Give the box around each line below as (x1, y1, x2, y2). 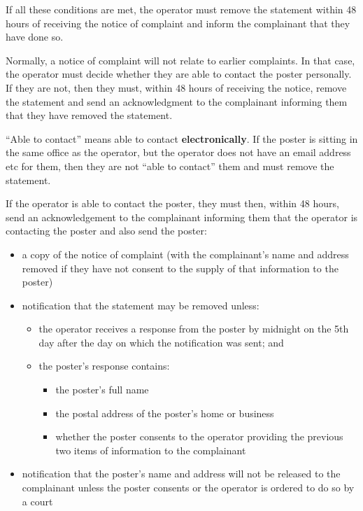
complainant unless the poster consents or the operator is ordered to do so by (22, 480, 355, 495)
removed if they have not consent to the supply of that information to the (22, 260, 339, 275)
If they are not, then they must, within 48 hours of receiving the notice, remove (6, 80, 347, 94)
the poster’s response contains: (38, 358, 170, 373)
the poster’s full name (55, 382, 149, 397)
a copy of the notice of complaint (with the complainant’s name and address (22, 246, 349, 261)
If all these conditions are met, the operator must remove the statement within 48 (6, 2, 357, 16)
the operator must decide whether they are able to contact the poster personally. (6, 66, 352, 81)
